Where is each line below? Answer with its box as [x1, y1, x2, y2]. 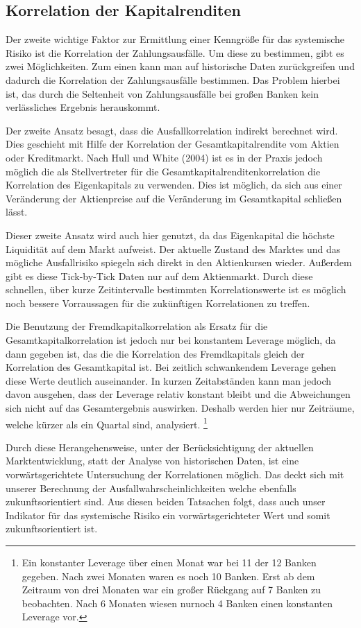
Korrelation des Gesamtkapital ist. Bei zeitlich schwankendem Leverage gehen [6, 360, 337, 374]
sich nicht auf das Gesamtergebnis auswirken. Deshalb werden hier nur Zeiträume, [6, 401, 355, 415]
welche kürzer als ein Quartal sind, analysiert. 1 [6, 415, 208, 431]
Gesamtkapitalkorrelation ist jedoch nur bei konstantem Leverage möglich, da [6, 333, 336, 347]
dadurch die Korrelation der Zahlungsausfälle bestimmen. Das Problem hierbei [6, 72, 340, 87]
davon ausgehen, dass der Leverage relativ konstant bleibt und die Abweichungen [6, 387, 351, 401]
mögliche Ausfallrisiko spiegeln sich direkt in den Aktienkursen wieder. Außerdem [6, 255, 352, 270]
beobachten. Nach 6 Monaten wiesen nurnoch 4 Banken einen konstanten [22, 595, 333, 610]
